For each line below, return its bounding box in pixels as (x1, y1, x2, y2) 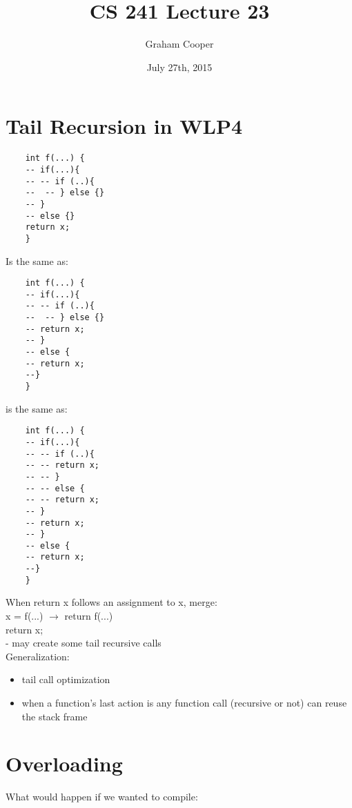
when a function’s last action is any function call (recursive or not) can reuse (21, 696, 347, 709)
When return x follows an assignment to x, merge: (6, 595, 217, 609)
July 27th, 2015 (146, 59, 213, 74)
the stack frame (21, 709, 88, 723)
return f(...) (64, 609, 113, 623)
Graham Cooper (145, 37, 214, 51)
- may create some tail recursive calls (6, 635, 162, 650)
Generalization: (6, 649, 70, 663)
